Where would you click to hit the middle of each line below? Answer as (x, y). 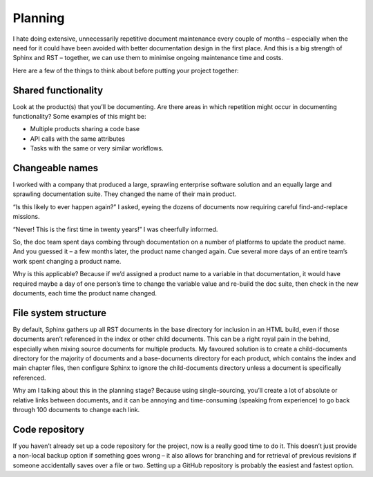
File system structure (60, 313)
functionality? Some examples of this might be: (79, 117)
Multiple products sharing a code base (85, 129)
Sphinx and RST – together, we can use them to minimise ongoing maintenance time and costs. (148, 58)
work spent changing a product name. (67, 261)
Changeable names (56, 168)
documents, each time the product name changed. (85, 293)
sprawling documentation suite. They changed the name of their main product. (125, 194)
